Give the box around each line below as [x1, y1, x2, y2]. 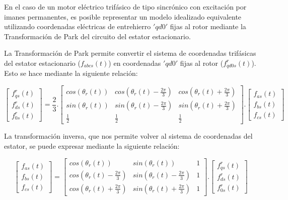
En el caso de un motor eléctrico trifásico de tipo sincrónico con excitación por [4, 2, 247, 12]
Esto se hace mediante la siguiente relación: [4, 68, 138, 78]
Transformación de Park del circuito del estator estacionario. [4, 31, 191, 41]
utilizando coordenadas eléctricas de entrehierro [4, 21, 151, 32]
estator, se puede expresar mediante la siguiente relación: [4, 141, 180, 151]
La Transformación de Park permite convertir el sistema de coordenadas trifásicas [4, 48, 256, 58]
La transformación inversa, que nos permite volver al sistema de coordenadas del [4, 131, 253, 141]
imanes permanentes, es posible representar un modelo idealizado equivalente [4, 11, 242, 22]
